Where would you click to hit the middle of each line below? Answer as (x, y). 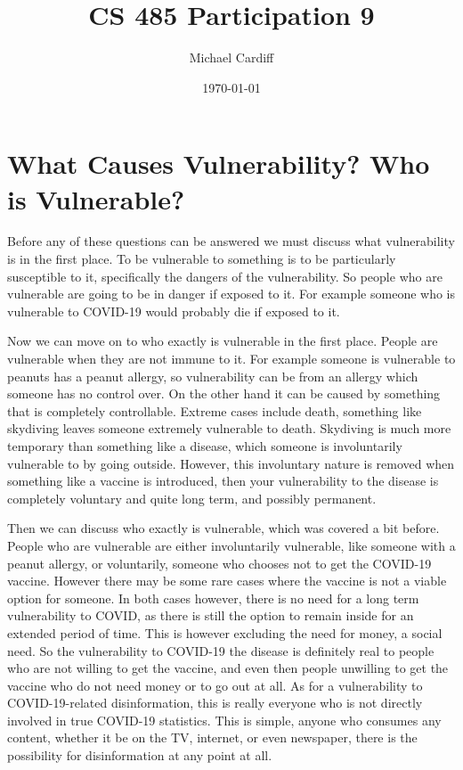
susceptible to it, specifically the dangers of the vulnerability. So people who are (225, 276)
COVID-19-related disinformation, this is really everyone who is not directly (215, 703)
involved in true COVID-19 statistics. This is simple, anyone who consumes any (224, 720)
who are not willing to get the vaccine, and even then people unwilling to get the (228, 668)
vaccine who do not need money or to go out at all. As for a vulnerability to (215, 685)
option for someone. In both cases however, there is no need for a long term (213, 598)
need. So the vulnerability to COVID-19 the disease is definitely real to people (221, 650)
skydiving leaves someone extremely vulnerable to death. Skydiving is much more (229, 428)
